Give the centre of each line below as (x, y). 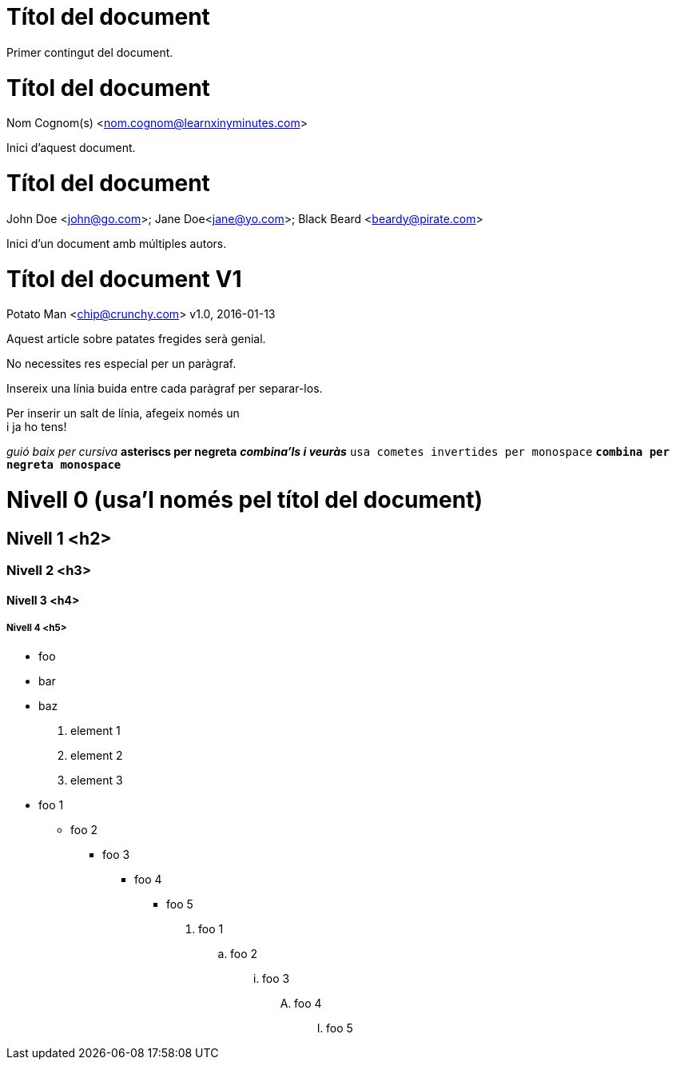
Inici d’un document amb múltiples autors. (117, 243)
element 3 (97, 780)
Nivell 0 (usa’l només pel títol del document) (245, 500)
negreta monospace (64, 465)
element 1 (95, 730)
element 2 (97, 755)
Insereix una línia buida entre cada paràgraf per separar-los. (165, 389)
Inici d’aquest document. (71, 148)
